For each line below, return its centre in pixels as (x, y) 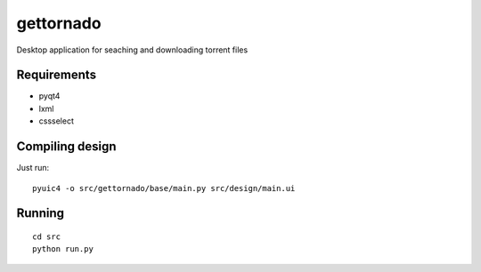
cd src (47, 236)
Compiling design (66, 147)
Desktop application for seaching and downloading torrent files (132, 50)
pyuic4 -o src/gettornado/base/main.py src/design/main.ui (164, 188)
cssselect (57, 121)
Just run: (33, 168)
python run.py (63, 249)
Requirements (57, 75)
